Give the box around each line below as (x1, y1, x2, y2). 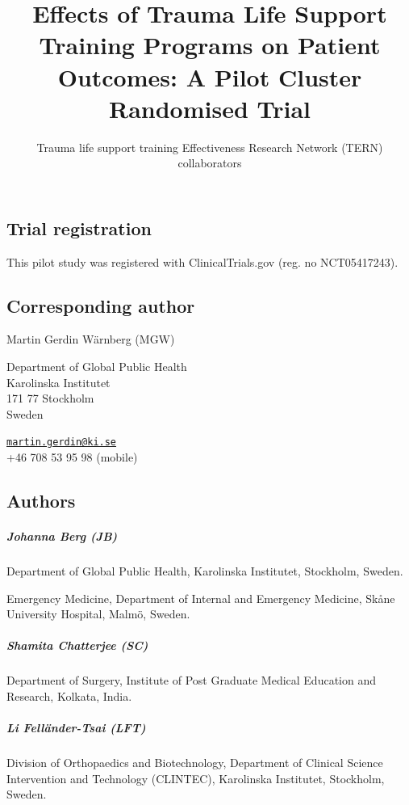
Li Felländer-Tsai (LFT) (6, 719, 146, 736)
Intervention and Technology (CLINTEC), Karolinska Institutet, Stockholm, (6, 769, 385, 786)
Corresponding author (6, 293, 195, 318)
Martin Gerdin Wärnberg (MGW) (6, 331, 175, 348)
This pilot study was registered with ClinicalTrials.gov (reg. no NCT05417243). (6, 253, 399, 270)
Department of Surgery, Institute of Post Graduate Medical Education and (6, 672, 376, 689)
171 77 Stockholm (6, 390, 94, 407)
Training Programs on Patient (39, 28, 381, 61)
